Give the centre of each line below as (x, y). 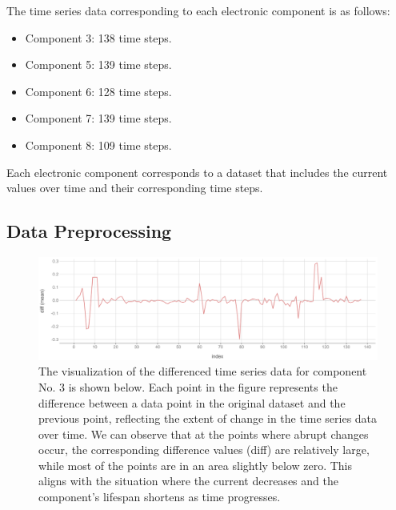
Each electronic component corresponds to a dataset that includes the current (197, 172)
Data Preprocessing (89, 231)
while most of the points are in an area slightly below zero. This (196, 465)
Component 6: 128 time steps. (98, 91)
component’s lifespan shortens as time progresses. (160, 497)
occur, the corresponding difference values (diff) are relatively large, (204, 450)
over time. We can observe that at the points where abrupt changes (204, 434)
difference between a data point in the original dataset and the (192, 402)
